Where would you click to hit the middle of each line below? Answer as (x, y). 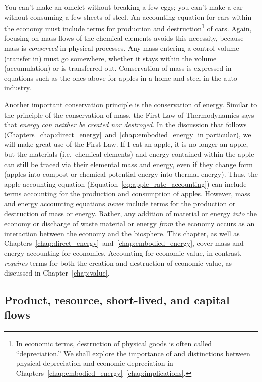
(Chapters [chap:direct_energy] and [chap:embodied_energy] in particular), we (128, 134)
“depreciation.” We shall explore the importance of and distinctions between (133, 353)
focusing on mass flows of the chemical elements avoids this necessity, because (124, 38)
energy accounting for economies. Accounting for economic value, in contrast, (123, 253)
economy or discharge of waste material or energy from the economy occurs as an (129, 223)
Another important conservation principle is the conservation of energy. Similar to (131, 104)
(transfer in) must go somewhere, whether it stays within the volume (110, 58)
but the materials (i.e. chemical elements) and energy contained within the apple (129, 154)
